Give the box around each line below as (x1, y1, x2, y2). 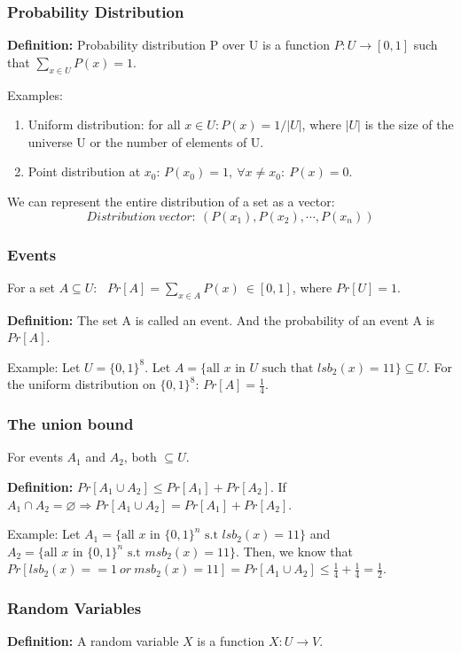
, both (123, 447, 157, 466)
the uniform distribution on (7, 375, 156, 393)
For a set (7, 277, 55, 296)
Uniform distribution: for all (27, 115, 181, 134)
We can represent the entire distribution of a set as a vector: (7, 191, 335, 210)
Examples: (7, 85, 63, 104)
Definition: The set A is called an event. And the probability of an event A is (7, 310, 435, 329)
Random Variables (7, 597, 142, 619)
